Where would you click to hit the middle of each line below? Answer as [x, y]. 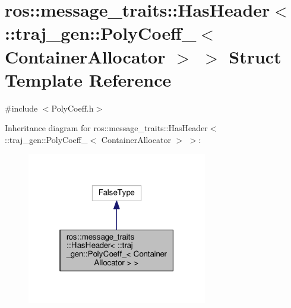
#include [21, 108]
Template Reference [88, 79]
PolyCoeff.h [72, 108]
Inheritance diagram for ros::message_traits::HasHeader [106, 128]
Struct [255, 56]
